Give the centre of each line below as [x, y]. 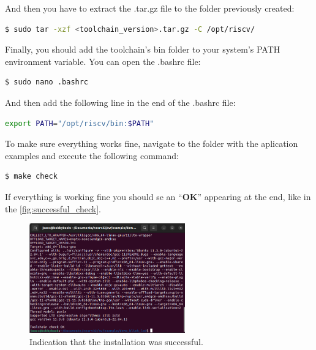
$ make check [31, 177]
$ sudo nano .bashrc [47, 82]
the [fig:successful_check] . [53, 208]
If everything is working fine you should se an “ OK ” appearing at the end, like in [158, 196]
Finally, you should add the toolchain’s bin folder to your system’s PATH [143, 49]
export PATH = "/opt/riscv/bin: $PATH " [80, 123]
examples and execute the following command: [92, 155]
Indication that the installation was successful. [116, 341]
